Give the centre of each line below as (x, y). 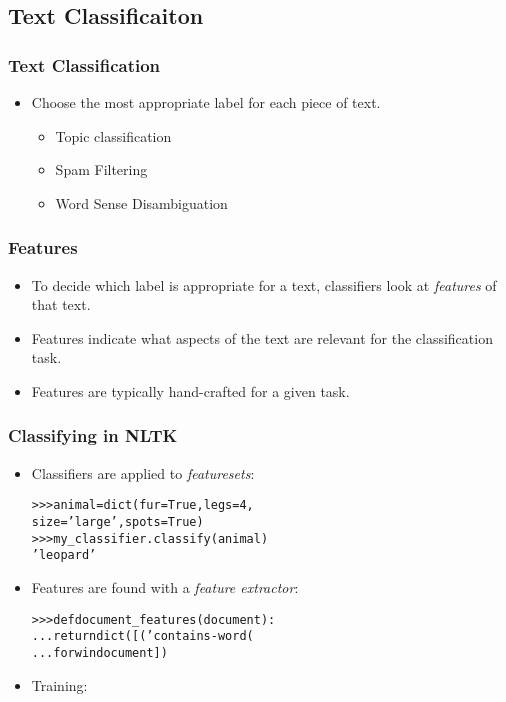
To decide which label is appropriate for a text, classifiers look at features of (264, 284)
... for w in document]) (99, 652)
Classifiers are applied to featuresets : (143, 472)
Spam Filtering (101, 169)
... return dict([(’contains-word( (142, 636)
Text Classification (84, 64)
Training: (59, 684)
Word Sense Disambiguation (141, 202)
